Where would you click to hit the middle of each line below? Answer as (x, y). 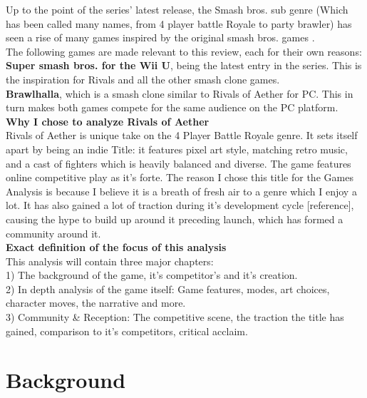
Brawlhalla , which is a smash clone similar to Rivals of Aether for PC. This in (180, 93)
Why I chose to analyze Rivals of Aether (108, 121)
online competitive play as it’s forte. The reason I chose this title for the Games (180, 177)
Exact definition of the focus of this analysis (116, 247)
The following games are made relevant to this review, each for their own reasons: (184, 51)
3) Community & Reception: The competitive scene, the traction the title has (175, 317)
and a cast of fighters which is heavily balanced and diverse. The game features (179, 163)
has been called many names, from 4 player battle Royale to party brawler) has (179, 23)
